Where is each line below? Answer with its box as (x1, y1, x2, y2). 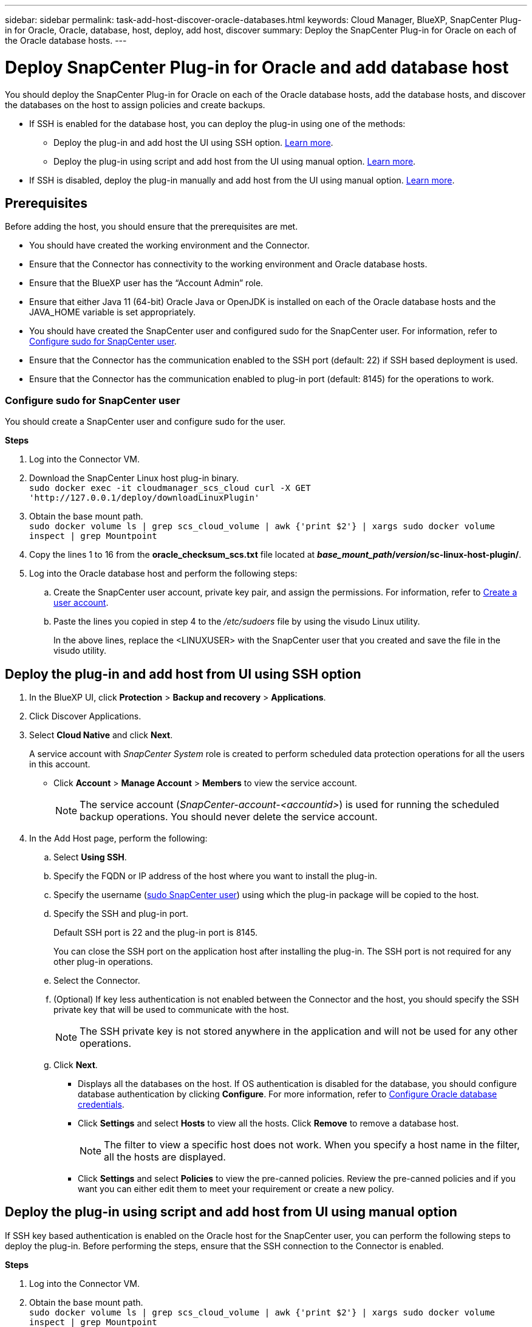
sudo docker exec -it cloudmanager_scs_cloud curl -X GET (29, 483, 311, 493)
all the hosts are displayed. (104, 1150, 226, 1163)
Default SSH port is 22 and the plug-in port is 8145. (53, 927, 258, 938)
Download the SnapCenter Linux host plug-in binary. (29, 473, 239, 484)
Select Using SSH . (53, 851, 127, 862)
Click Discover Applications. (29, 710, 142, 721)
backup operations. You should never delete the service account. (80, 810, 378, 823)
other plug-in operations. (53, 956, 153, 967)
